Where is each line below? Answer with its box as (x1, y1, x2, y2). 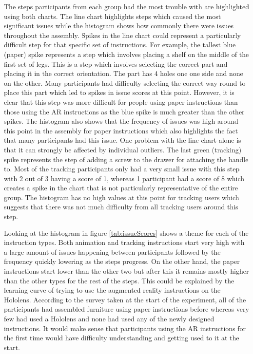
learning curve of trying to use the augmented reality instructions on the (4, 285, 221, 295)
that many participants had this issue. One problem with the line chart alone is (4, 135, 241, 145)
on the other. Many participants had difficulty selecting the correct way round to (4, 77, 246, 88)
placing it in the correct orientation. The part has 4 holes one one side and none (4, 68, 243, 78)
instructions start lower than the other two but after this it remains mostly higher (4, 266, 249, 276)
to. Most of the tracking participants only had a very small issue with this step (4, 164, 240, 174)
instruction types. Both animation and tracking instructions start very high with (4, 237, 245, 247)
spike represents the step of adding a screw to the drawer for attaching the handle (4, 154, 249, 164)
